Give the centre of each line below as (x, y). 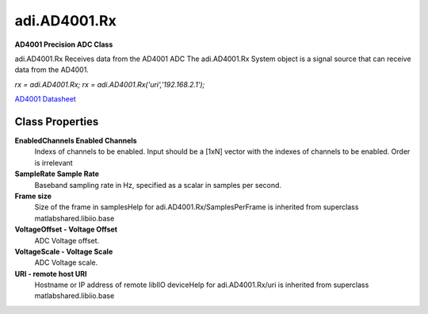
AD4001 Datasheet (46, 99)
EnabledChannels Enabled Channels (76, 141)
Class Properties (57, 122)
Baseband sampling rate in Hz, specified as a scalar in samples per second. (158, 185)
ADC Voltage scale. (66, 262)
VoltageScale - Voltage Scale (64, 251)
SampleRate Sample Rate (57, 174)
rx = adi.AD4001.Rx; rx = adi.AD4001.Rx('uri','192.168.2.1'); (110, 84)
